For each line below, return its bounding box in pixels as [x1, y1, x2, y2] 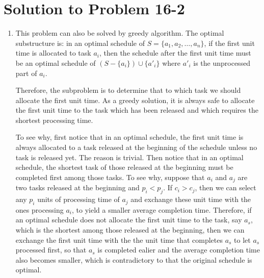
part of [15, 67, 37, 78]
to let [234, 234, 251, 245]
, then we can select [195, 182, 256, 193]
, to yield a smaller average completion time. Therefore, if [72, 204, 252, 215]
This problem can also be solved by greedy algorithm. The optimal [15, 28, 224, 38]
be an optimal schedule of [15, 57, 96, 68]
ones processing [15, 204, 64, 215]
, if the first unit [204, 37, 255, 48]
